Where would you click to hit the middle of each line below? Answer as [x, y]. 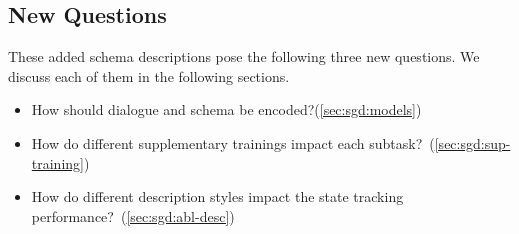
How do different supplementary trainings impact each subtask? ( [233, 142]
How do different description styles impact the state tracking [217, 196]
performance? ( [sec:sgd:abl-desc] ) [133, 215]
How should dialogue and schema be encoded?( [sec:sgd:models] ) [226, 109]
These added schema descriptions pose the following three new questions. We [244, 56]
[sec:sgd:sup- [472, 142]
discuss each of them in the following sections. [149, 75]
